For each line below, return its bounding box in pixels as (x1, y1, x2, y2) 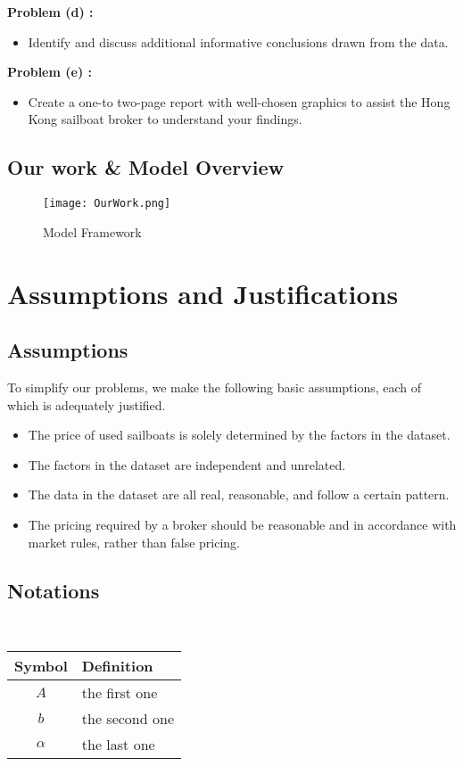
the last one (81, 733, 155, 754)
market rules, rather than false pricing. (28, 532, 240, 551)
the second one (81, 707, 174, 729)
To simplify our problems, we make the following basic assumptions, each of (7, 378, 422, 396)
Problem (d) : (7, 3, 94, 21)
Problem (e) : (7, 62, 92, 81)
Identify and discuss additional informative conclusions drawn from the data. (28, 32, 449, 51)
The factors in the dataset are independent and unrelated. (28, 455, 346, 474)
